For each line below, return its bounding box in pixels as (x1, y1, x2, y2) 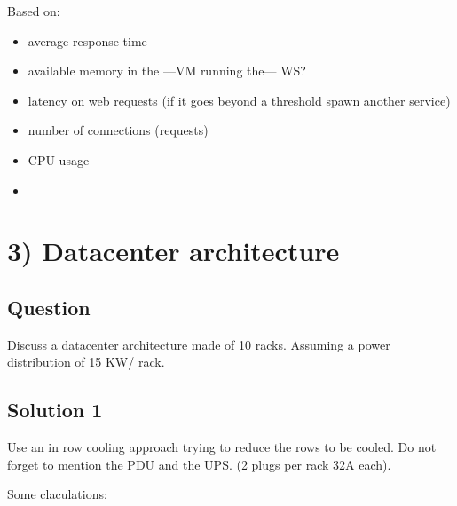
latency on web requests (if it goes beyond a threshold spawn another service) (28, 91, 451, 109)
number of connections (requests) (28, 121, 209, 139)
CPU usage (28, 150, 90, 169)
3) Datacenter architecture (7, 233, 340, 269)
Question (7, 293, 91, 320)
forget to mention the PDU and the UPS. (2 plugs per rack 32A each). (7, 455, 391, 473)
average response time (28, 31, 147, 50)
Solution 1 (7, 396, 103, 423)
